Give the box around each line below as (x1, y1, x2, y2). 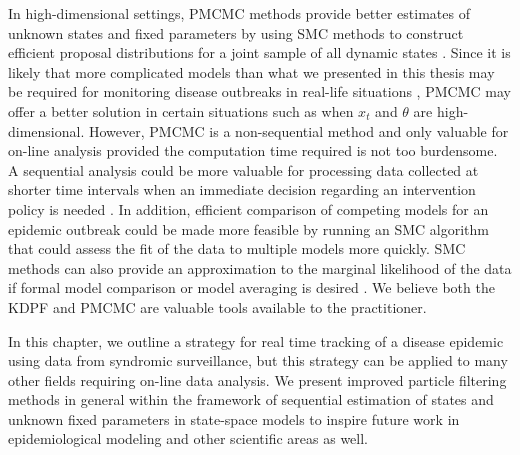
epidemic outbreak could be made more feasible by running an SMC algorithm (8, 218, 489, 239)
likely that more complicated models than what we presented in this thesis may (8, 61, 495, 82)
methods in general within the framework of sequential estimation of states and (8, 389, 494, 410)
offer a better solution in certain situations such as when (8, 100, 354, 121)
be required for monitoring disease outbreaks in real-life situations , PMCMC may (8, 81, 511, 102)
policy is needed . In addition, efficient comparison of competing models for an (8, 198, 489, 219)
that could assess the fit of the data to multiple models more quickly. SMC (8, 238, 466, 259)
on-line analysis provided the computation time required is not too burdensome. (8, 140, 498, 161)
